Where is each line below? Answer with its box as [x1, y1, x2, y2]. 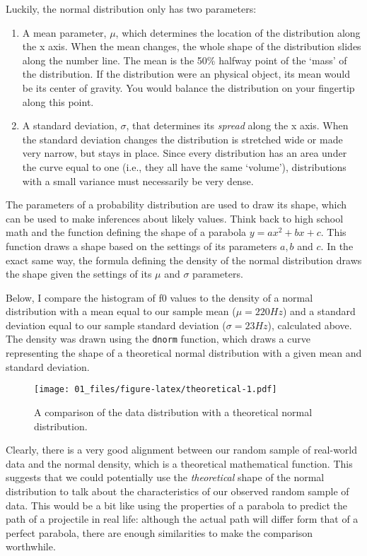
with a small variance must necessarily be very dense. [22, 173, 254, 188]
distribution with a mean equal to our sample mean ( [6, 304, 236, 319]
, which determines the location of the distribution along [115, 25, 361, 40]
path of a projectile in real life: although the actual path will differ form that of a [6, 511, 359, 526]
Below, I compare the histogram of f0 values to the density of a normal [6, 290, 313, 304]
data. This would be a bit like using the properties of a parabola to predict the [6, 497, 348, 512]
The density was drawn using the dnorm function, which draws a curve [6, 331, 310, 346]
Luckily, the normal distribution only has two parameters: [6, 1, 257, 16]
